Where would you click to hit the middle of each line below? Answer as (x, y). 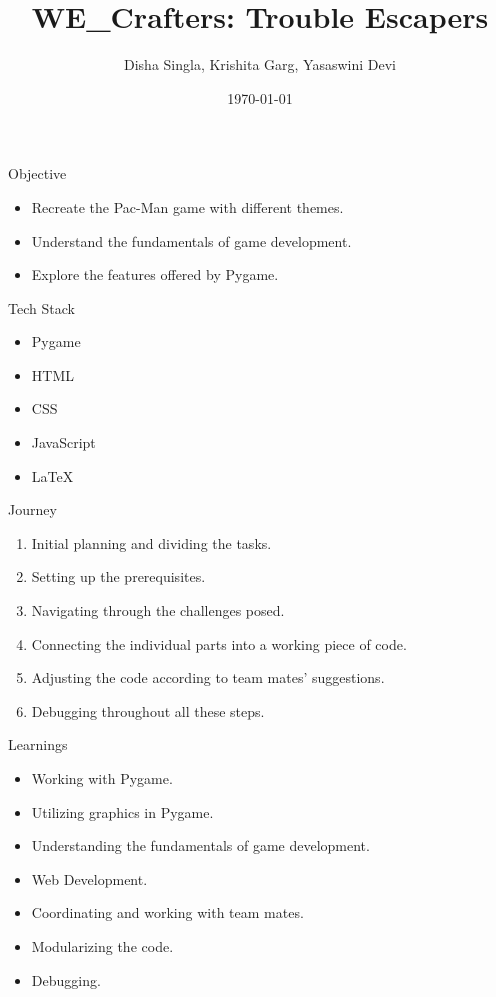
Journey (32, 509)
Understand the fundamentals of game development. (191, 240)
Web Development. (89, 878)
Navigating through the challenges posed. (158, 610)
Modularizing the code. (102, 945)
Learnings (38, 744)
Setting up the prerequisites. (118, 576)
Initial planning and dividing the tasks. (151, 542)
